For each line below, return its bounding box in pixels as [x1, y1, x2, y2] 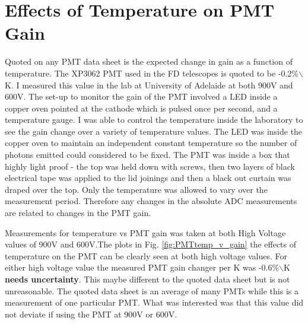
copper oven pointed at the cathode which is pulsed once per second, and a [5, 101, 278, 114]
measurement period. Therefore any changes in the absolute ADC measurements [5, 195, 297, 207]
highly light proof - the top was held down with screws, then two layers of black [5, 160, 295, 172]
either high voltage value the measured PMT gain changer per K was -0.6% [5, 261, 280, 274]
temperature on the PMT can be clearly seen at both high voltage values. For [5, 249, 287, 262]
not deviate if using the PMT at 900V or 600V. [5, 307, 177, 320]
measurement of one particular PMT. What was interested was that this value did [5, 296, 304, 309]
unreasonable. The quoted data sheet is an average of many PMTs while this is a [5, 284, 299, 297]
